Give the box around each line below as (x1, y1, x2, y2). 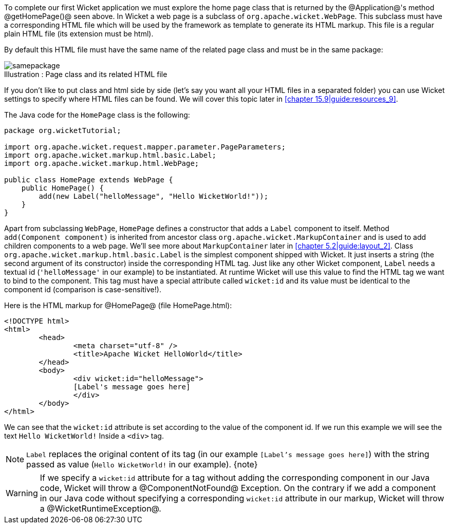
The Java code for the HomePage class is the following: (4, 110, 190, 119)
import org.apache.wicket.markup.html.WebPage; (4, 159, 199, 167)
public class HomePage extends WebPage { (4, 176, 173, 184)
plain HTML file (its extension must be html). (4, 29, 154, 38)
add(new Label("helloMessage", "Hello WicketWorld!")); (39, 192, 269, 200)
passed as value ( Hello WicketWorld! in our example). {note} (26, 459, 258, 469)
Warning (6, 488, 38, 498)
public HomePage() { (21, 184, 104, 192)
